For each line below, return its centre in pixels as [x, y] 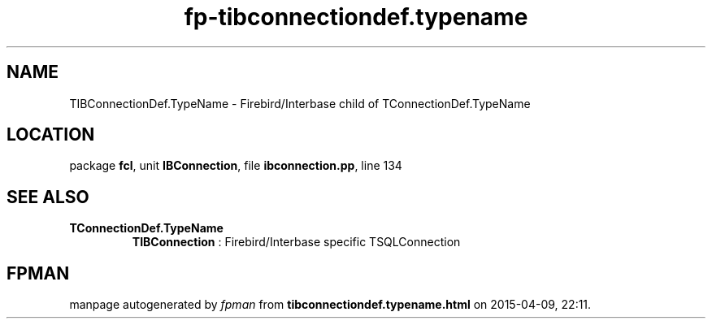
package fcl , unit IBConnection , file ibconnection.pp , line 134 [236, 166]
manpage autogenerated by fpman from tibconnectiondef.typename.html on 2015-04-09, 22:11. [330, 305]
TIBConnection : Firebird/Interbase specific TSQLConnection [296, 242]
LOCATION [51, 135]
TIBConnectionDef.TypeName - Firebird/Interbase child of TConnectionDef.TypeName [300, 103]
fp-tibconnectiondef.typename [356, 17]
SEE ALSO [48, 197]
